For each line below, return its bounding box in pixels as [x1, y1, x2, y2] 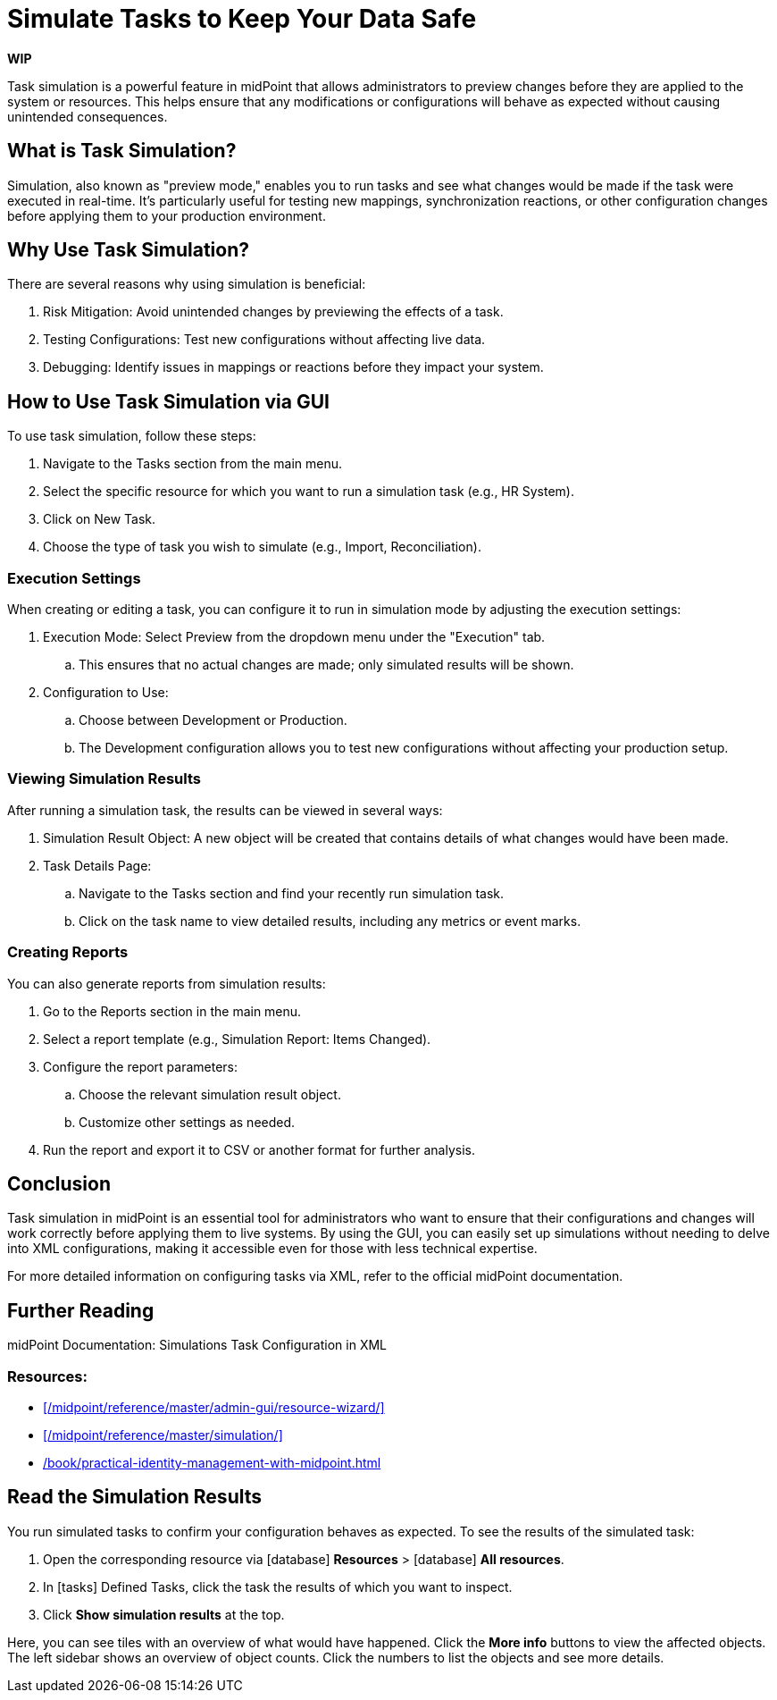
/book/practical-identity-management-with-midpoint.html [43, 1454, 381, 1470]
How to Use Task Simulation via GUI [7, 390, 330, 413]
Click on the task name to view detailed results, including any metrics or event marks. [79, 913, 581, 929]
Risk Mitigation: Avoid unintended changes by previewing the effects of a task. [43, 304, 504, 320]
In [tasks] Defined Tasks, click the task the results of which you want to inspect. [43, 1578, 513, 1595]
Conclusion [7, 1172, 112, 1195]
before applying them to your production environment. [7, 207, 326, 223]
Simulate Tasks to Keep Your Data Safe [7, 4, 477, 34]
